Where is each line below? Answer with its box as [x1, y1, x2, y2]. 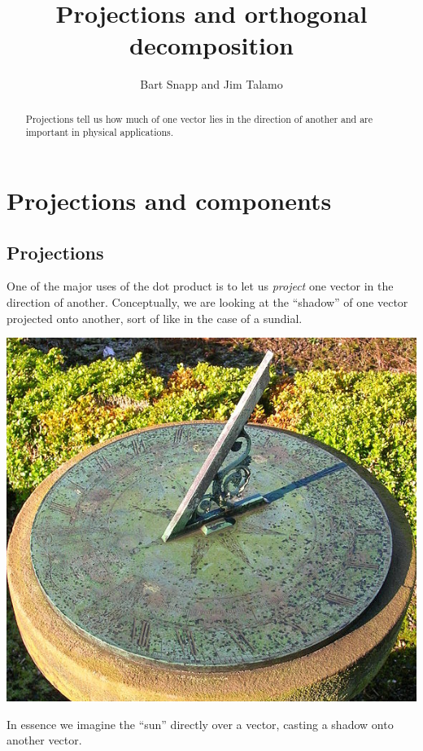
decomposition [129, 28, 294, 62]
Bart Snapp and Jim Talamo [140, 76, 283, 93]
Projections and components [7, 184, 332, 217]
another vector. [7, 731, 82, 749]
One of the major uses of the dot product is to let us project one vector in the [7, 277, 394, 295]
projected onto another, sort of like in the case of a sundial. [7, 309, 303, 326]
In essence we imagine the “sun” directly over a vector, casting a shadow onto [7, 715, 394, 732]
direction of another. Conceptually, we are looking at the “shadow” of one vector [7, 294, 408, 310]
